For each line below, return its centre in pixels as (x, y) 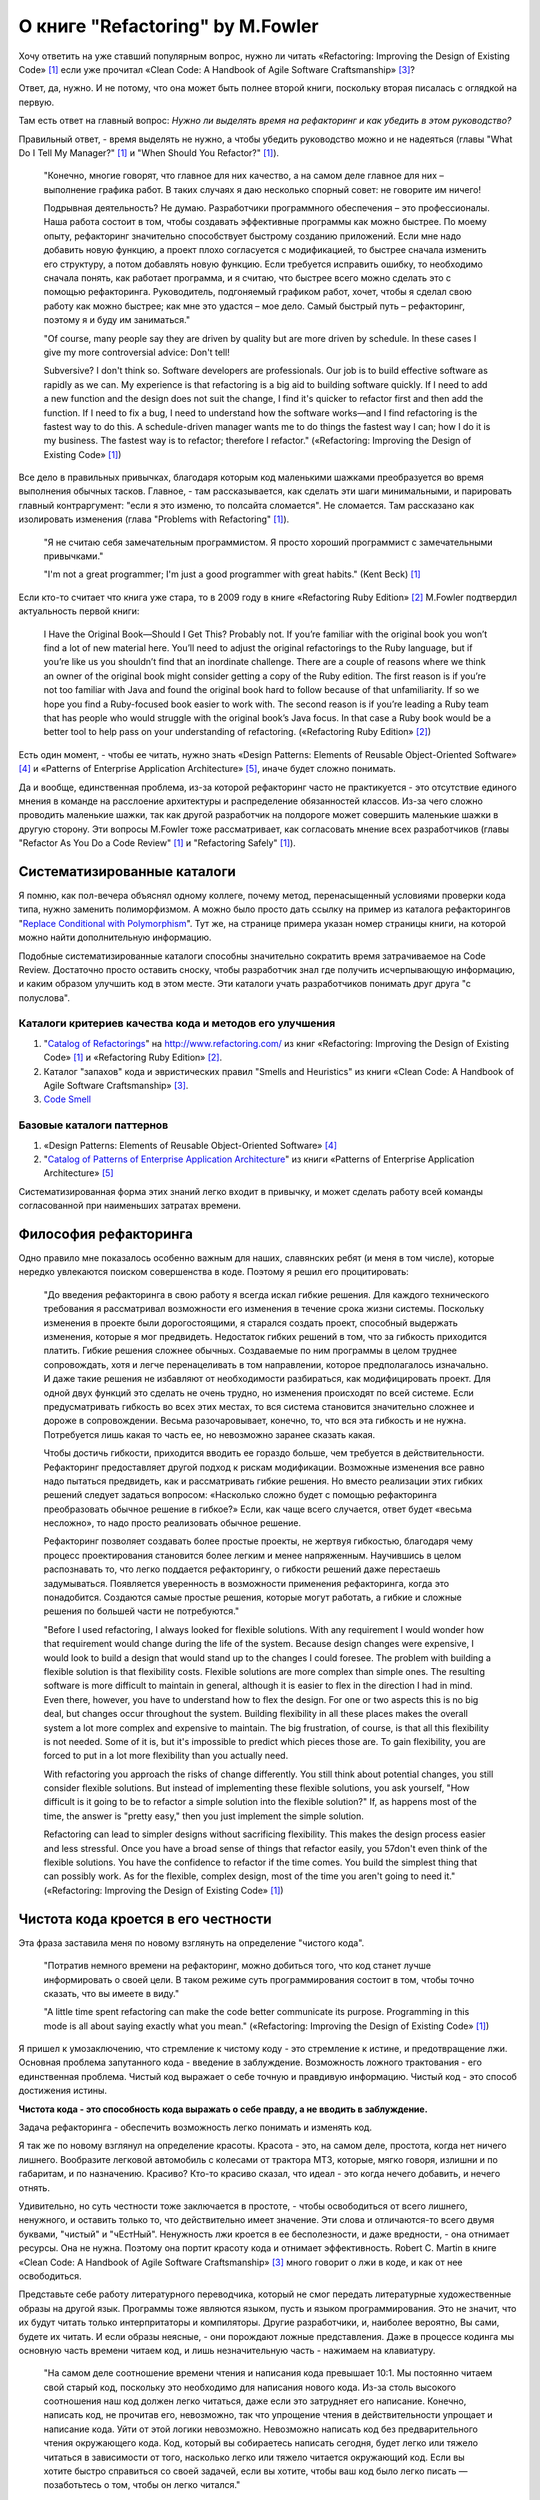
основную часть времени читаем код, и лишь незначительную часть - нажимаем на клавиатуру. (227, 2350)
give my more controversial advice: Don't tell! (136, 352)
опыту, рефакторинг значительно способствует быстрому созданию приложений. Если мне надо (252, 236)
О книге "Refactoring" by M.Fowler (168, 26)
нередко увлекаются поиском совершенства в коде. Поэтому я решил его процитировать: (213, 1272)
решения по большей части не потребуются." (141, 1611)
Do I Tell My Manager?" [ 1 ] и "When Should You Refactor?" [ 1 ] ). (149, 152)
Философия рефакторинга (106, 1233)
